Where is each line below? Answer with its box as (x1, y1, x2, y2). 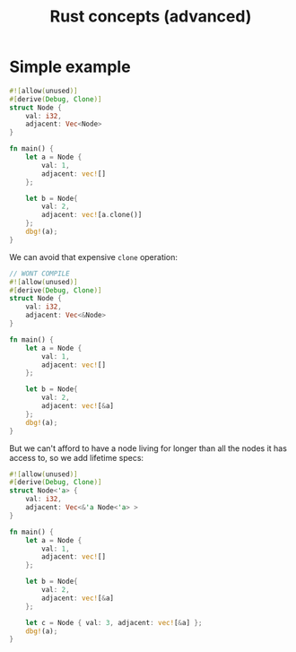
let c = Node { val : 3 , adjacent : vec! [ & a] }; (25, 618, 203, 627)
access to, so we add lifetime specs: (9, 452, 144, 463)
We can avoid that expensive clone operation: (9, 251, 178, 262)
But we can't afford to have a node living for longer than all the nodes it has (9, 442, 287, 454)
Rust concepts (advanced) (49, 6, 252, 27)
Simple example (9, 57, 132, 77)
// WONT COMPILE (9, 269, 70, 278)
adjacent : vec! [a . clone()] (41, 211, 143, 220)
